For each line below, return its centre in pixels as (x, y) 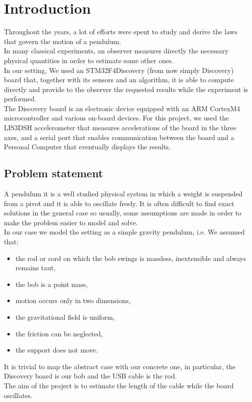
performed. (20, 99)
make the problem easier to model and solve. (71, 222)
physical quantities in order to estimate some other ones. (89, 60)
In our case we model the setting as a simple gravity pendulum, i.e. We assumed (125, 232)
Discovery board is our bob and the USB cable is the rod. (91, 376)
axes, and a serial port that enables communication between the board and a (119, 137)
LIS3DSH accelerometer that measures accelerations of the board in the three (120, 128)
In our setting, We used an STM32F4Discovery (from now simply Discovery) (119, 70)
